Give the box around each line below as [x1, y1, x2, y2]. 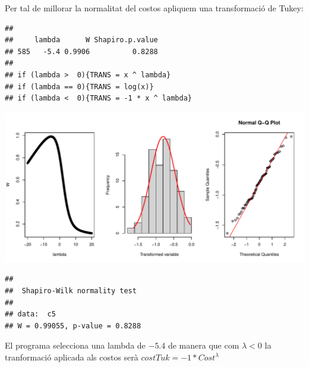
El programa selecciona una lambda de [5, 339, 146, 352]
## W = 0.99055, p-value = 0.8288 [5, 321, 141, 330]
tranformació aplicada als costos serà [5, 350, 138, 363]
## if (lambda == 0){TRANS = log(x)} [5, 82, 154, 91]
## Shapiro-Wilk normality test [5, 286, 137, 295]
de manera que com [168, 339, 239, 352]
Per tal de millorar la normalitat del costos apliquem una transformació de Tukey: [5, 2, 304, 14]
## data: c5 [5, 310, 56, 319]
